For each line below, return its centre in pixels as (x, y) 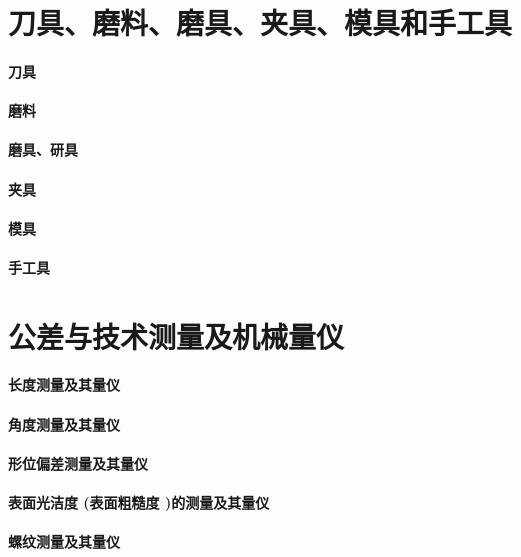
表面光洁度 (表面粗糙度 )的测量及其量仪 (139, 502)
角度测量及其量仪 (64, 423)
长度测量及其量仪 (64, 384)
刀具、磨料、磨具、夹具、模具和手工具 (260, 22)
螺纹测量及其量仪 (64, 541)
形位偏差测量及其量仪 (78, 462)
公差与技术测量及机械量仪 (176, 335)
